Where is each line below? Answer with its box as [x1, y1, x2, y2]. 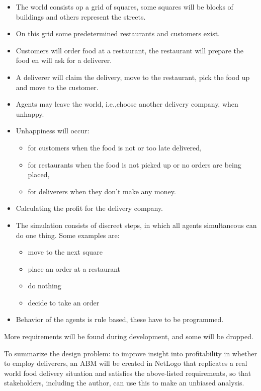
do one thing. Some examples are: [16, 229, 120, 240]
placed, [28, 169, 50, 180]
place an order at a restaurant [28, 263, 120, 274]
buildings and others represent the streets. [16, 11, 146, 22]
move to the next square [28, 247, 103, 257]
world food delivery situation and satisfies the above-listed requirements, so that [4, 367, 251, 378]
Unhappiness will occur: [16, 125, 90, 136]
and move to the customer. [16, 82, 99, 92]
